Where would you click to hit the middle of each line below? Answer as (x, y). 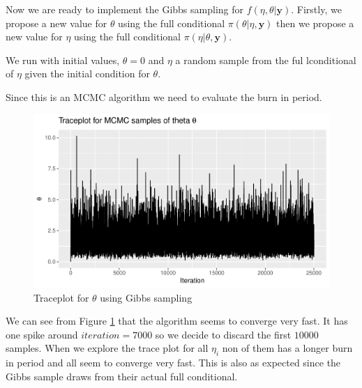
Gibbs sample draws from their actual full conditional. (122, 376)
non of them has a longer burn (287, 348)
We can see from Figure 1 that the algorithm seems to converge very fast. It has (177, 321)
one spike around (42, 334)
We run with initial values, (63, 60)
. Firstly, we (316, 9)
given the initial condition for (87, 73)
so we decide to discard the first (223, 334)
